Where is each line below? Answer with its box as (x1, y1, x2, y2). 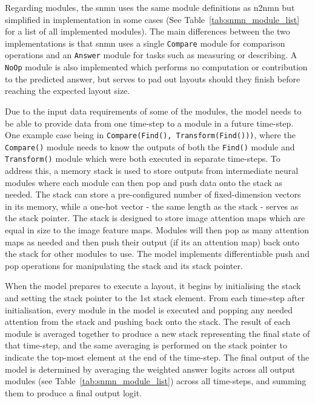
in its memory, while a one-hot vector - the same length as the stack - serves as (5, 199, 299, 212)
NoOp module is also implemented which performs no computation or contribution (5, 61, 308, 73)
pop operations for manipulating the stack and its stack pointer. (5, 259, 243, 271)
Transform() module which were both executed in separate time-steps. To (5, 152, 280, 165)
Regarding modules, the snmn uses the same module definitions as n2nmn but (5, 1, 295, 13)
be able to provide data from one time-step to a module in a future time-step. (5, 116, 294, 129)
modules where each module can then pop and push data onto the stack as (5, 176, 283, 188)
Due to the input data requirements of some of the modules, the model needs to (5, 104, 302, 117)
